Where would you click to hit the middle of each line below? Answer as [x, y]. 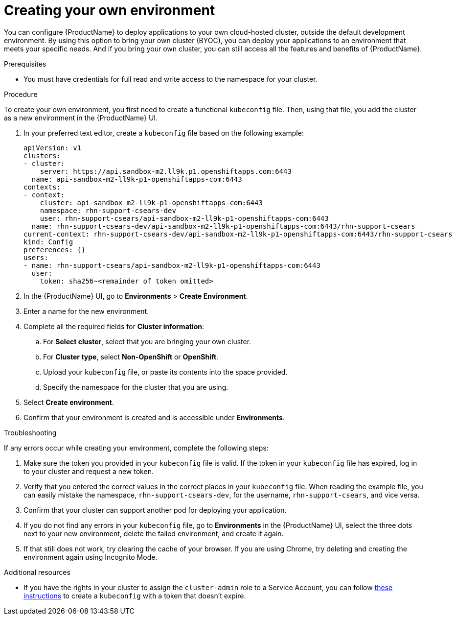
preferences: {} [55, 250]
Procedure [21, 94]
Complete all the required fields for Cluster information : [114, 326]
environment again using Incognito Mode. [91, 557]
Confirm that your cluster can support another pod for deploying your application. [155, 510]
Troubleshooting [30, 432]
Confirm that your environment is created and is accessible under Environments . [154, 417]
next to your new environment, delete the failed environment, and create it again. [154, 533]
